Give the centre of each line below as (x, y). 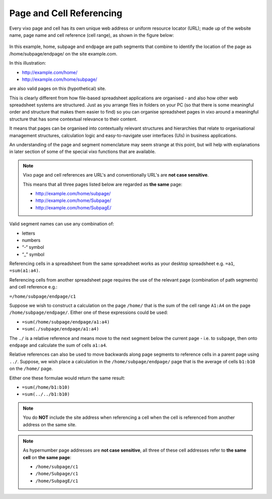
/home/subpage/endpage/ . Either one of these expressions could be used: (89, 312)
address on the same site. (50, 424)
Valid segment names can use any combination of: (62, 224)
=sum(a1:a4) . (25, 270)
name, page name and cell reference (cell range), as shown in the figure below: (91, 35)
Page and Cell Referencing (66, 13)
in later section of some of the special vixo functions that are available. (83, 152)
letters (28, 233)
